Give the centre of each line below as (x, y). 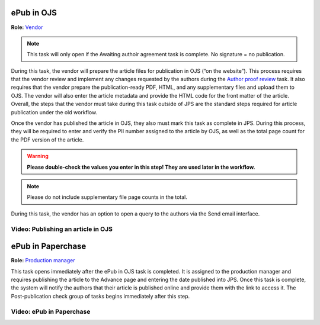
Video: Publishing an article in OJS (62, 229)
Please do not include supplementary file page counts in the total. (107, 197)
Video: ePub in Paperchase (51, 311)
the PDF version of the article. (47, 140)
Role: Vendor (27, 27)
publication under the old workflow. (54, 112)
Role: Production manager (43, 260)
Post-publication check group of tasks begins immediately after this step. (100, 296)
